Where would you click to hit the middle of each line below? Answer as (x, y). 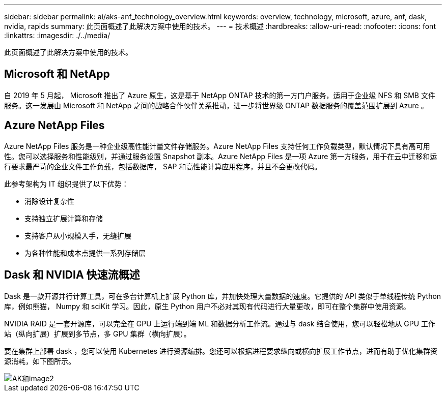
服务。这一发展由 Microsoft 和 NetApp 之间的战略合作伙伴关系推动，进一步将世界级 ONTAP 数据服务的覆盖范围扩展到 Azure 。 (216, 105)
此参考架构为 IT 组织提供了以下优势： (66, 184)
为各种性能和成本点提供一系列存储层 (85, 253)
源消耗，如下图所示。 (40, 361)
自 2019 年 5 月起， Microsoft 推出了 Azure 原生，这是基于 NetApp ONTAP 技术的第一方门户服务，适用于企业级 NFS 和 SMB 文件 (220, 95)
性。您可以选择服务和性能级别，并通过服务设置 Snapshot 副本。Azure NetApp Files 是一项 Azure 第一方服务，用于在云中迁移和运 (221, 156)
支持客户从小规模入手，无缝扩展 (78, 235)
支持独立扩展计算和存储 (64, 218)
